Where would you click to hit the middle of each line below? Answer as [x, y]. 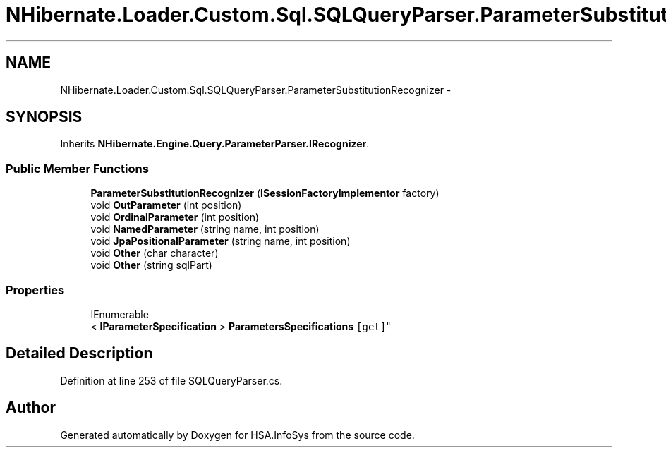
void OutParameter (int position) [166, 205]
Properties [35, 290]
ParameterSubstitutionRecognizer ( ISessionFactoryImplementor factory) [265, 193]
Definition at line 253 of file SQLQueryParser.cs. [171, 380]
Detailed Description [79, 354]
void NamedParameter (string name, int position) [205, 229]
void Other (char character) [155, 253]
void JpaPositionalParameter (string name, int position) [220, 241]
